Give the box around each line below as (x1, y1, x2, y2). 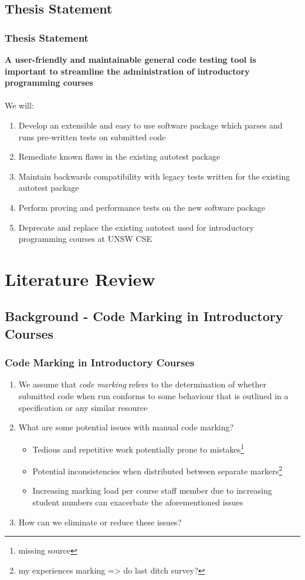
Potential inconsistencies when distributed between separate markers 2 (32, 463, 283, 477)
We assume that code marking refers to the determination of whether (18, 378, 266, 390)
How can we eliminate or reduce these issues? (18, 515, 181, 528)
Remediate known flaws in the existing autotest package (18, 150, 221, 163)
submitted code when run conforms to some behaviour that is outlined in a (18, 390, 289, 402)
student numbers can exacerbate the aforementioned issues (32, 495, 243, 508)
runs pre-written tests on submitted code (18, 130, 166, 143)
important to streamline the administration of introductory (5, 65, 250, 77)
